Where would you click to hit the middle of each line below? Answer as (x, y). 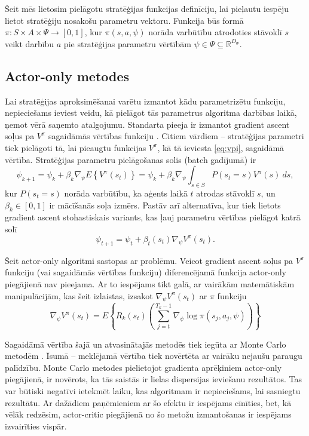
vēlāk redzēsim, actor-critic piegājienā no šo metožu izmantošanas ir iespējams (148, 414)
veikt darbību (30, 43)
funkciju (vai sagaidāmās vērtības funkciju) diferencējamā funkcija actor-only (146, 272)
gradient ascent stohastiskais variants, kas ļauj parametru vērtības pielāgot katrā (153, 217)
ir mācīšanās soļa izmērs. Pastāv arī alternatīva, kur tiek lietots (165, 205)
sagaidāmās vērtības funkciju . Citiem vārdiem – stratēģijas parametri (176, 136)
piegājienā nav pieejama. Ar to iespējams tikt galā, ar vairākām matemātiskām (150, 284)
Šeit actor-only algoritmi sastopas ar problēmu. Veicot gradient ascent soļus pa (149, 260)
